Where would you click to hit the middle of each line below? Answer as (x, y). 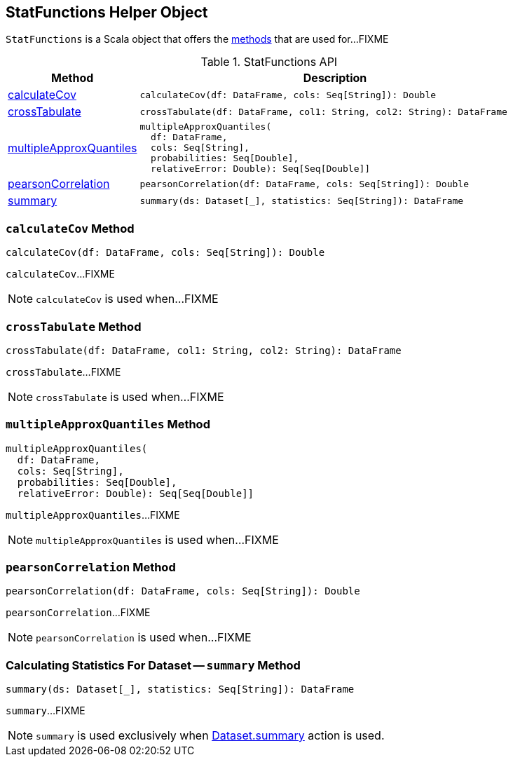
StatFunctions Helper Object (107, 12)
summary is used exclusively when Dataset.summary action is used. (210, 736)
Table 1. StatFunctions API (269, 62)
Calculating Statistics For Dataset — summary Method (153, 665)
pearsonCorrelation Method (91, 567)
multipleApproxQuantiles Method (108, 424)
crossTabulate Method (74, 326)
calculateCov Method (70, 228)
